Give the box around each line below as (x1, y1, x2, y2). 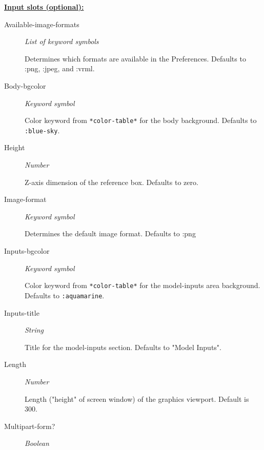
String (25, 324, 44, 335)
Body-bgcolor (4, 80, 46, 91)
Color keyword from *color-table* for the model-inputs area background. (25, 280, 260, 291)
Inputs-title (4, 307, 39, 318)
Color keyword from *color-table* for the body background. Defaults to (25, 115, 257, 126)
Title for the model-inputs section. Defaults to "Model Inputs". (25, 341, 221, 352)
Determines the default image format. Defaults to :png (25, 228, 196, 239)
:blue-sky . (25, 125, 60, 135)
